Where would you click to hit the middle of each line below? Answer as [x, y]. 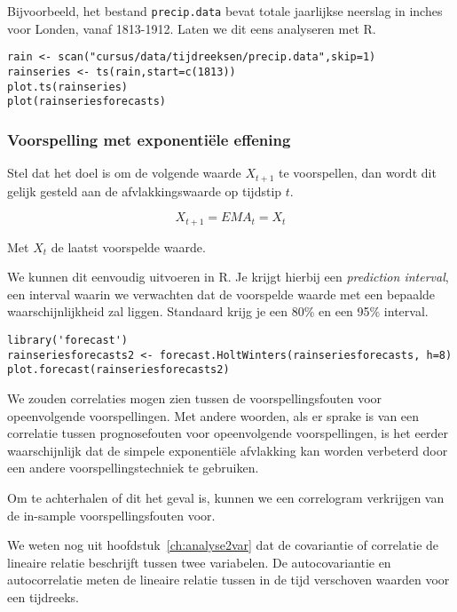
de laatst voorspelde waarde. [128, 246]
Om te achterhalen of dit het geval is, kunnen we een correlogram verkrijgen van [226, 497]
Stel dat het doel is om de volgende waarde [124, 173]
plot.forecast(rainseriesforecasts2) [118, 370]
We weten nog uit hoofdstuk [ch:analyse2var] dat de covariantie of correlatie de [223, 545]
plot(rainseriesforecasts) [87, 102]
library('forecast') [68, 340]
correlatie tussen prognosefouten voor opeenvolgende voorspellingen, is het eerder [228, 433]
